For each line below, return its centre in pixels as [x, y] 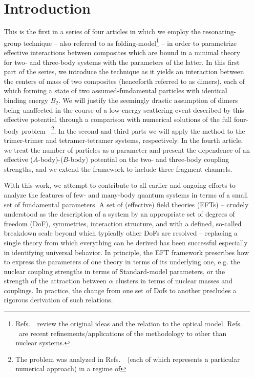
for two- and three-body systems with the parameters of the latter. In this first [122, 62]
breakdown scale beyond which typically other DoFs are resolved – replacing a [121, 233]
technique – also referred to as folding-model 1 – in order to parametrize [130, 42]
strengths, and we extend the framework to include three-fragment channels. [118, 169]
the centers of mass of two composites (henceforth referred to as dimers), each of [125, 81]
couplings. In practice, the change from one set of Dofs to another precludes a [120, 290]
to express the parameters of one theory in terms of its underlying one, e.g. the [122, 262]
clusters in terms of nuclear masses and [174, 281]
